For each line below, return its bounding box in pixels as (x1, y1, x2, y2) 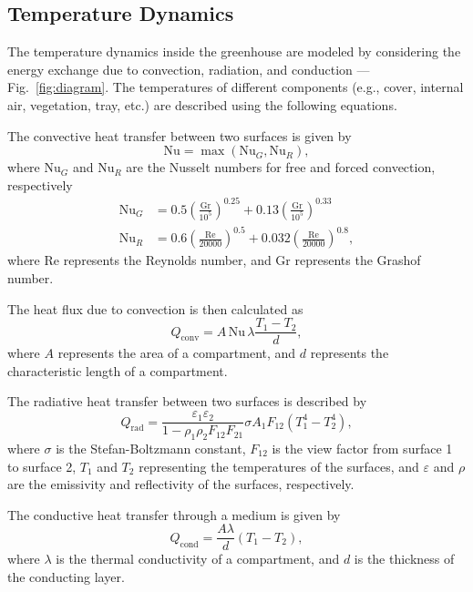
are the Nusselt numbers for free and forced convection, (126, 158, 436, 177)
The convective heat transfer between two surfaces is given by (7, 126, 352, 145)
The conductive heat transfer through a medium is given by (7, 505, 341, 524)
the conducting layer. (7, 566, 125, 586)
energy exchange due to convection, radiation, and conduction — (7, 59, 370, 78)
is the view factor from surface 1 (272, 438, 453, 457)
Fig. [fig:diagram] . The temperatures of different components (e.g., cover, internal (7, 77, 464, 97)
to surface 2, (7, 456, 77, 475)
